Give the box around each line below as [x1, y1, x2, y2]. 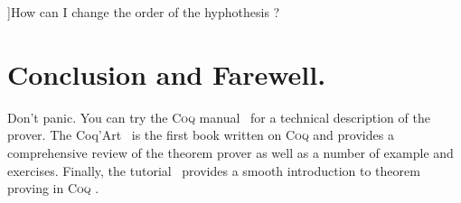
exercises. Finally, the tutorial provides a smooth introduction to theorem [7, 161, 420, 180]
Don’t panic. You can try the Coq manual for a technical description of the [7, 107, 430, 126]
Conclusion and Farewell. [7, 55, 326, 92]
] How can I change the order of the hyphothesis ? [7, 3, 280, 21]
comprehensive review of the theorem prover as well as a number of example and [7, 143, 454, 161]
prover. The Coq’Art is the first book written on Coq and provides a [7, 125, 394, 144]
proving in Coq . [7, 179, 99, 198]
